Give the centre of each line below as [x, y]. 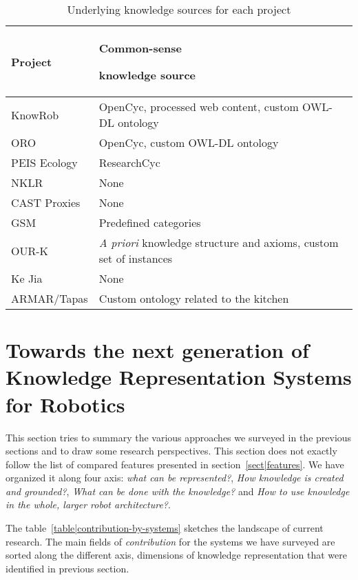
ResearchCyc [129, 162]
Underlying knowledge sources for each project [179, 9]
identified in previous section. [67, 568]
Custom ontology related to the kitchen [194, 298]
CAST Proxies [46, 202]
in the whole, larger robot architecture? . [88, 504]
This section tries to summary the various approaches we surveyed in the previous [179, 437]
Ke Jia [27, 278]
